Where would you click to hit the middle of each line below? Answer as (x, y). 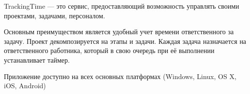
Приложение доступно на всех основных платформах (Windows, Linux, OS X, (120, 76)
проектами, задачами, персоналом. (55, 15)
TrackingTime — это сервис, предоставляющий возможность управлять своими (122, 6)
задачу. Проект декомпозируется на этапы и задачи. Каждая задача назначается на (125, 41)
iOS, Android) (25, 86)
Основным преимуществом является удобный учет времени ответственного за (119, 32)
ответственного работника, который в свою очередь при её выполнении (109, 50)
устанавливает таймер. (37, 60)
